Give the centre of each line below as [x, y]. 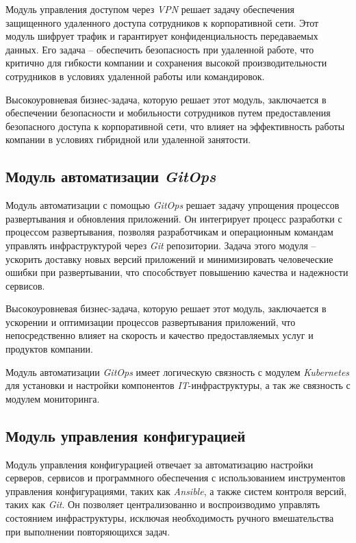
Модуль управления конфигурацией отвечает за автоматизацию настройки [160, 464]
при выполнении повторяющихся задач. [88, 531]
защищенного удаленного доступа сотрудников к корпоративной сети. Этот [162, 22]
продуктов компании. [49, 349]
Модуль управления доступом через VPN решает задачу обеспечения [150, 9]
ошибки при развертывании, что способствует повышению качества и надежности [177, 272]
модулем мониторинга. [53, 398]
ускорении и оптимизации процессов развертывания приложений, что [151, 321]
